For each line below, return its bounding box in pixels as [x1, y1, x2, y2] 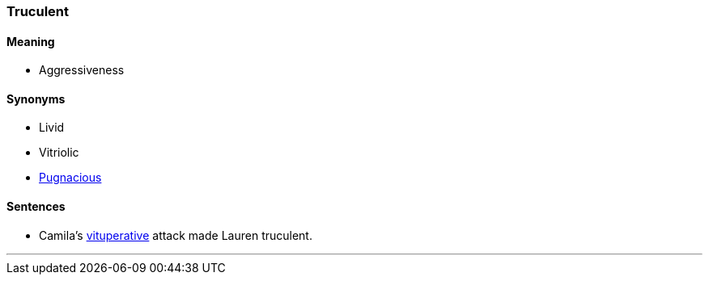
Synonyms [6, 91, 66, 106]
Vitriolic [39, 145, 79, 160]
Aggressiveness [39, 63, 125, 78]
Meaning [6, 34, 55, 48]
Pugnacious [39, 170, 102, 185]
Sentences [6, 199, 66, 214]
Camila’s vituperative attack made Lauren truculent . [39, 228, 312, 242]
